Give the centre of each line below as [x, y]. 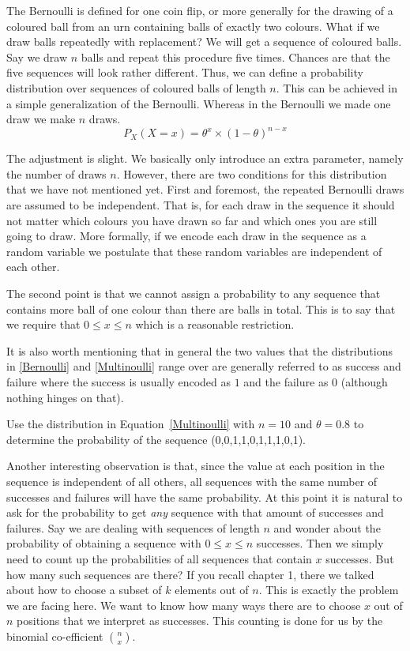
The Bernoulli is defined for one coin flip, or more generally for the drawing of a [200, 10]
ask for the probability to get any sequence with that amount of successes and [195, 512]
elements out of [212, 590]
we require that [43, 324]
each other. [33, 267]
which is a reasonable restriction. [215, 324]
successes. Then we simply [320, 543]
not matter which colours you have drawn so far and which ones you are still [192, 220]
